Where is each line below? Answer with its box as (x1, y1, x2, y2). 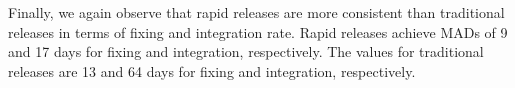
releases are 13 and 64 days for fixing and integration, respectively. (8, 60, 416, 81)
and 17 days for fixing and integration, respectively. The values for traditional (8, 41, 484, 62)
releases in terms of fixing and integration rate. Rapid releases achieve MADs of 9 (8, 21, 508, 42)
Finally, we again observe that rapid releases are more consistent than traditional (8, 2, 505, 22)
